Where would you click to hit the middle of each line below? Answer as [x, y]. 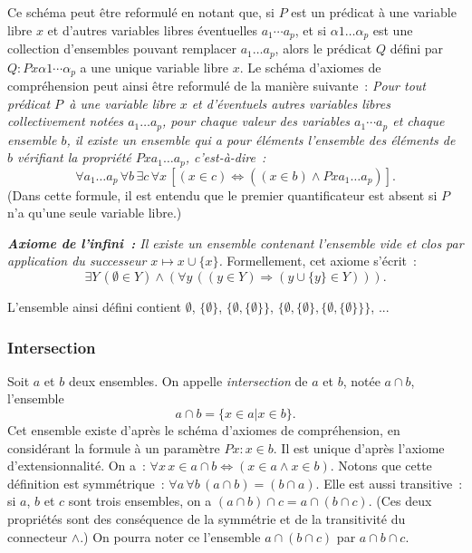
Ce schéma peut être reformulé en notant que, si [141, 12]
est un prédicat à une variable [374, 12]
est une [393, 29]
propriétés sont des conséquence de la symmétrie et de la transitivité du [207, 518]
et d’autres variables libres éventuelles [153, 29]
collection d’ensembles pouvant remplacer [122, 49]
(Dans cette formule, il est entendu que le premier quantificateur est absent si [222, 194]
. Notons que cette [381, 466]
